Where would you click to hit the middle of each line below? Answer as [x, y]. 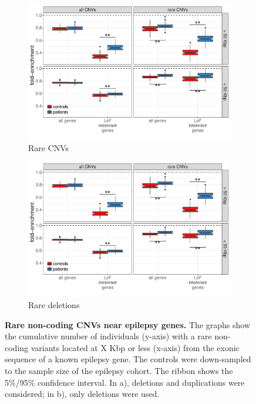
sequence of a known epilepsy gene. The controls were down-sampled [128, 359]
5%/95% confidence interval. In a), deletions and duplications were [125, 382]
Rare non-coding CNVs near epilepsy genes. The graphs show [128, 324]
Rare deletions [54, 305]
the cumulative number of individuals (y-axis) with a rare [108, 336]
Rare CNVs [49, 147]
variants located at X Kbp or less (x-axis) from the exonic [135, 347]
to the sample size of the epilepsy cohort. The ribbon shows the [119, 370]
